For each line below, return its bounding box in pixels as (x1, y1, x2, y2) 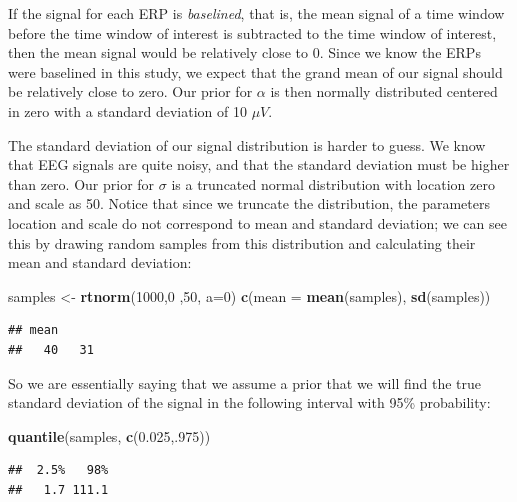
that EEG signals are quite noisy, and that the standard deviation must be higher (8, 154, 510, 175)
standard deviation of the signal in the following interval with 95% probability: (8, 392, 491, 413)
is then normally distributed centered (270, 81, 498, 102)
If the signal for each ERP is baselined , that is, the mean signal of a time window (8, 3, 505, 23)
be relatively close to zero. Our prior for (8, 81, 253, 102)
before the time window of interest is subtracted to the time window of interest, (8, 22, 497, 43)
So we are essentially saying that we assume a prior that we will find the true (8, 372, 481, 393)
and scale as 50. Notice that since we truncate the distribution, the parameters (8, 193, 490, 214)
